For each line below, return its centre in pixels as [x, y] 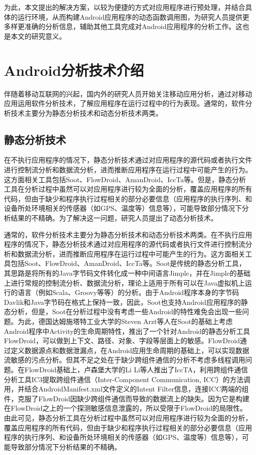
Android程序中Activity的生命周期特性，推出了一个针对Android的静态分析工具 [127, 331]
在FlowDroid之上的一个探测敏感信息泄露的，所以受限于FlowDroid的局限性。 [126, 408]
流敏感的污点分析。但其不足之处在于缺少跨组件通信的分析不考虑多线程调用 [125, 360]
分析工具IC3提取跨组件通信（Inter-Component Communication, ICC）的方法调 [127, 379]
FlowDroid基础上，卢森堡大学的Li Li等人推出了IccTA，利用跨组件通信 [136, 369]
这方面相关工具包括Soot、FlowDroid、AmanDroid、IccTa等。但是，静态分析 [125, 179]
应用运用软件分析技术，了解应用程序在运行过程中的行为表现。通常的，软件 [125, 103]
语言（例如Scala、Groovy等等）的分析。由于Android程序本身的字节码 [128, 292]
